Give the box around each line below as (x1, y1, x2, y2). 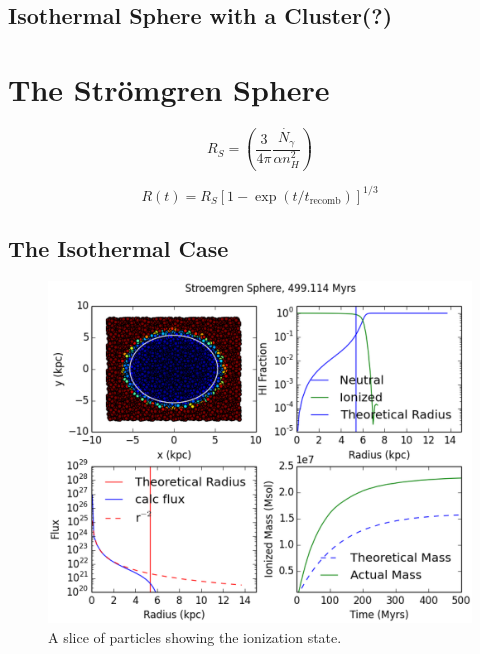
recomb (309, 196, 341, 207)
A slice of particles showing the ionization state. (48, 626, 342, 647)
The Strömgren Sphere (8, 68, 330, 109)
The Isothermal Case (8, 233, 229, 264)
